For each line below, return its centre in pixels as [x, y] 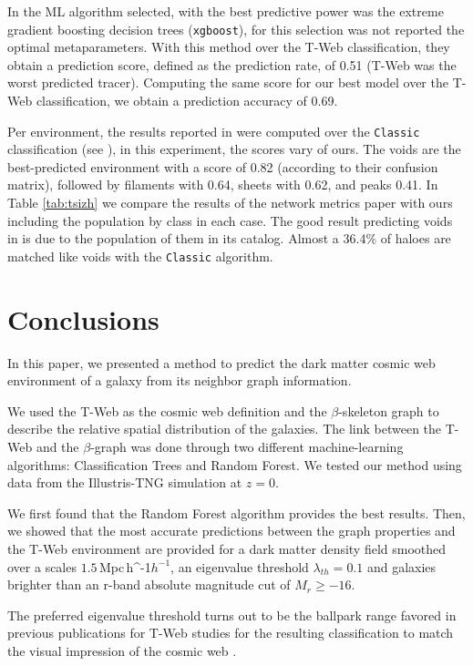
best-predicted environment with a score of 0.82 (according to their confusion [223, 166]
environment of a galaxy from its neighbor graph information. [180, 380]
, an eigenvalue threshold [240, 566]
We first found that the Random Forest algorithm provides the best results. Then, [236, 512]
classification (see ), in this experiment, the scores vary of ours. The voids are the [234, 149]
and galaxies [401, 566]
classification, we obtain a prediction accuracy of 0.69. [187, 101]
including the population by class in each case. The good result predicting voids [230, 220]
